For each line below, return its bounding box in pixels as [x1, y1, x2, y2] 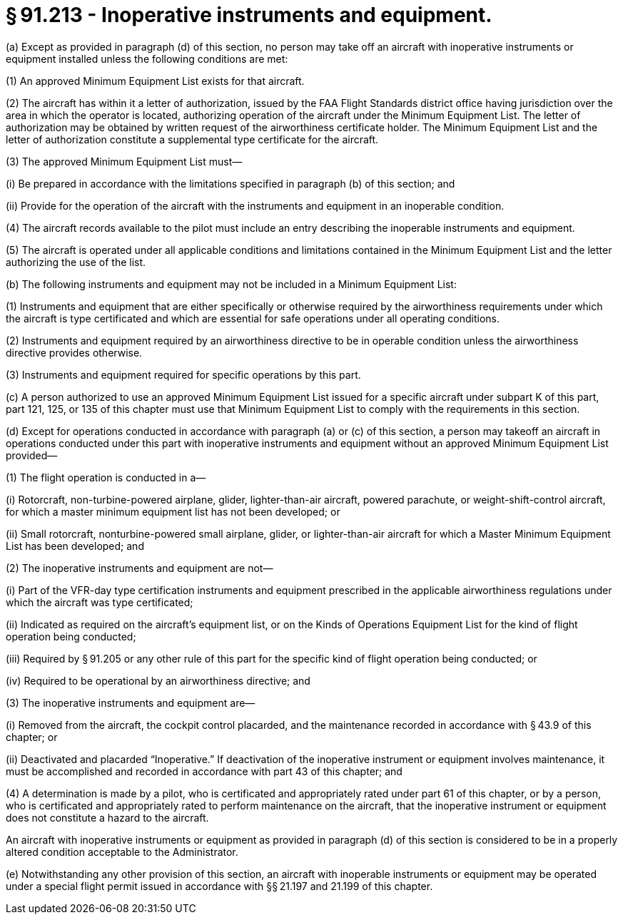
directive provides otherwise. [6, 346, 143, 359]
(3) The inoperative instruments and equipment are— [6, 696, 255, 709]
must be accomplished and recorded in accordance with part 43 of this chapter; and [6, 765, 402, 777]
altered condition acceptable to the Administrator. [6, 845, 238, 858]
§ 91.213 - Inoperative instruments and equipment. [6, 3, 492, 27]
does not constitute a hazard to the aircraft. [6, 811, 209, 824]
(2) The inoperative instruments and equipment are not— [6, 561, 273, 574]
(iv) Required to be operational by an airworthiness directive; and [6, 674, 310, 687]
